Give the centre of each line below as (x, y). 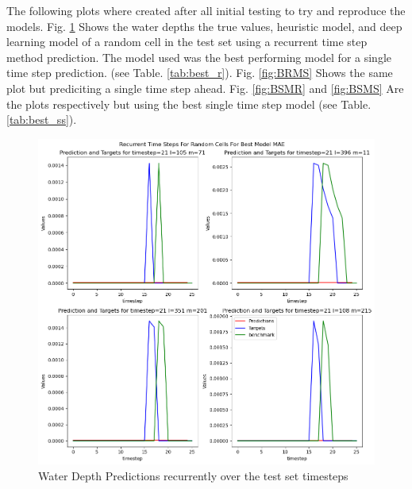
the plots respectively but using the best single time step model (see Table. (189, 104)
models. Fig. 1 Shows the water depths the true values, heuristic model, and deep (204, 26)
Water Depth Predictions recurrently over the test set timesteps (193, 476)
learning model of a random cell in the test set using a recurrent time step (187, 42)
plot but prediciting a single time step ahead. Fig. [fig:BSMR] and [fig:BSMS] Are (205, 88)
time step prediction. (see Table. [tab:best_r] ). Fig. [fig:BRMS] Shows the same (200, 73)
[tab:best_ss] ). (42, 119)
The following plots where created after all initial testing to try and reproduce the (206, 10)
